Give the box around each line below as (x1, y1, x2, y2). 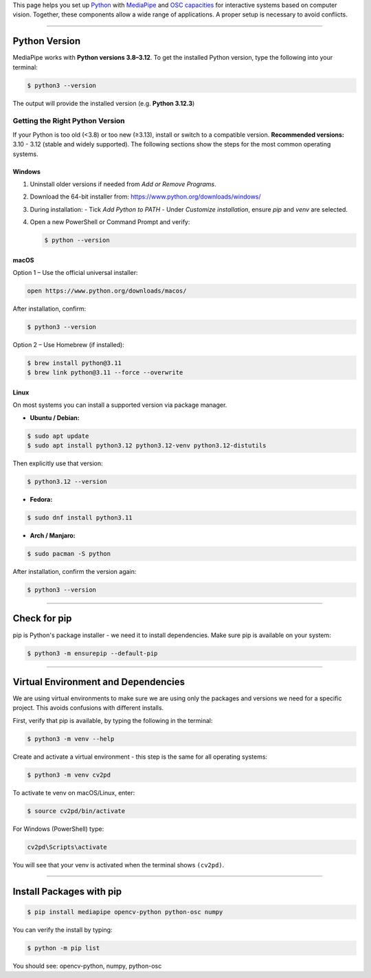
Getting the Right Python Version (12, 116, 125, 126)
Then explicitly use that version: (12, 459, 103, 467)
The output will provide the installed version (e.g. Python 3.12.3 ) (12, 99, 195, 107)
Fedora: (30, 496, 53, 504)
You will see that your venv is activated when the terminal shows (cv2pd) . (12, 860, 225, 869)
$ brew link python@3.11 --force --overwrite (27, 368, 183, 377)
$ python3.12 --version (27, 478, 108, 486)
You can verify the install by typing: (12, 925, 113, 934)
